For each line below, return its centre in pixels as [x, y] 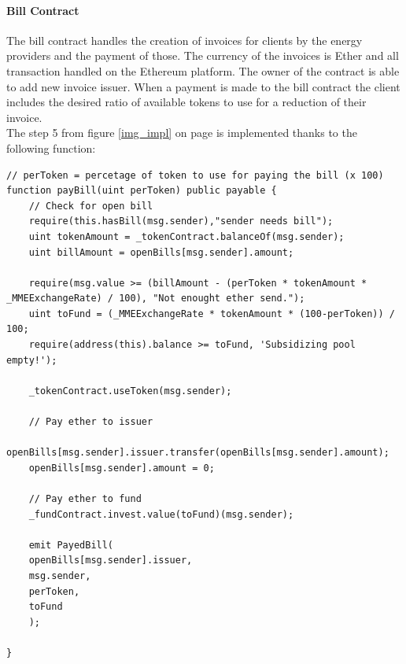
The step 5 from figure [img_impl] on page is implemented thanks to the [182, 133]
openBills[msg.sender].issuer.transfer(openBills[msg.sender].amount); [198, 453]
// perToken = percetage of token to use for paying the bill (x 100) [195, 175]
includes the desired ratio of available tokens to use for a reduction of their [186, 102]
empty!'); [32, 360]
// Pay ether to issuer [91, 422]
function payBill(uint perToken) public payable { [142, 191]
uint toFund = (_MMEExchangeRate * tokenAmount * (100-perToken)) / [212, 314]
